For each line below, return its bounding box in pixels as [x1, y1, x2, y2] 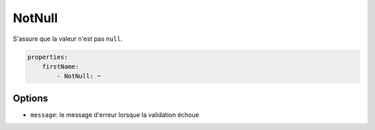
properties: [27, 53, 69, 61]
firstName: [42, 62, 79, 71]
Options [12, 92, 49, 104]
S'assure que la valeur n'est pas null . [12, 35, 123, 43]
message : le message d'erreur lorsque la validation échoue [30, 111, 199, 119]
